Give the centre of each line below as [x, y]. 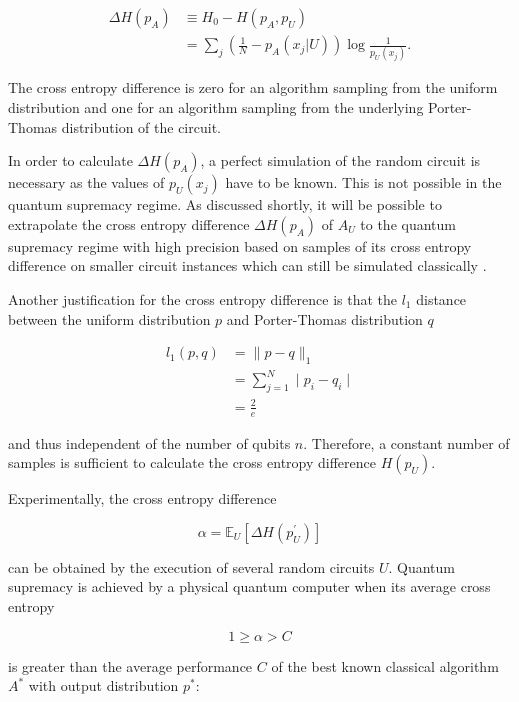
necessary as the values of [86, 182]
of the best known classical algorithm [385, 665]
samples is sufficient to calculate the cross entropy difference [192, 462]
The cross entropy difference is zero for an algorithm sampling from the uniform [253, 87]
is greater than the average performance [130, 665]
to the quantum [408, 223]
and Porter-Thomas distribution [324, 318]
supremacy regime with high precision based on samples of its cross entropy [240, 245]
